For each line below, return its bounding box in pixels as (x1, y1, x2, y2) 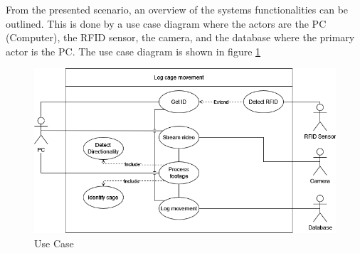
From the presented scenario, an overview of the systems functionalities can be (6, 2, 349, 16)
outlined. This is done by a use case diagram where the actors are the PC (6, 16, 327, 31)
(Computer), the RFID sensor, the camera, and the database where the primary (6, 30, 355, 45)
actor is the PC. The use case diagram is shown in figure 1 (6, 43, 261, 58)
